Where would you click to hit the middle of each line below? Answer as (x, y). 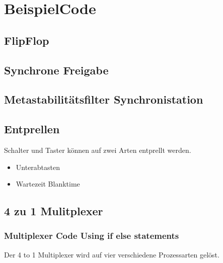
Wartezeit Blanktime (48, 184)
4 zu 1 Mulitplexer (54, 211)
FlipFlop (27, 40)
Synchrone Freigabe (56, 70)
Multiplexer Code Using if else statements (92, 236)
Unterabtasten (38, 167)
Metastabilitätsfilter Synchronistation (104, 99)
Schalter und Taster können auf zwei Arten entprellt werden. (98, 150)
